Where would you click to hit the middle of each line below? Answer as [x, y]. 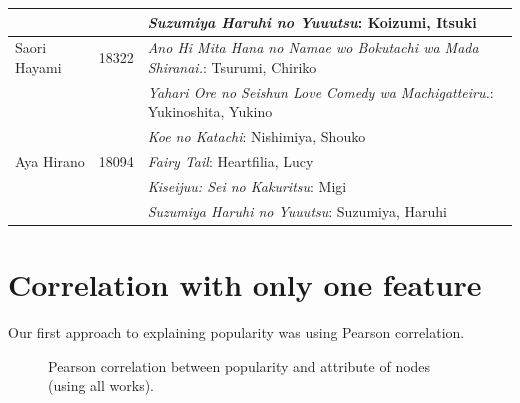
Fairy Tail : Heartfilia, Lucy [230, 161]
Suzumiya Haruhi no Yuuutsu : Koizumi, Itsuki [312, 21]
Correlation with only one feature [245, 284]
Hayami [38, 66]
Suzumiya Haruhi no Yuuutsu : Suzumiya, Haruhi [297, 210]
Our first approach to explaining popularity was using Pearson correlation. [236, 331]
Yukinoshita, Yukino [210, 111]
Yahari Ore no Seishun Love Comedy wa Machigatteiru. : [320, 91]
